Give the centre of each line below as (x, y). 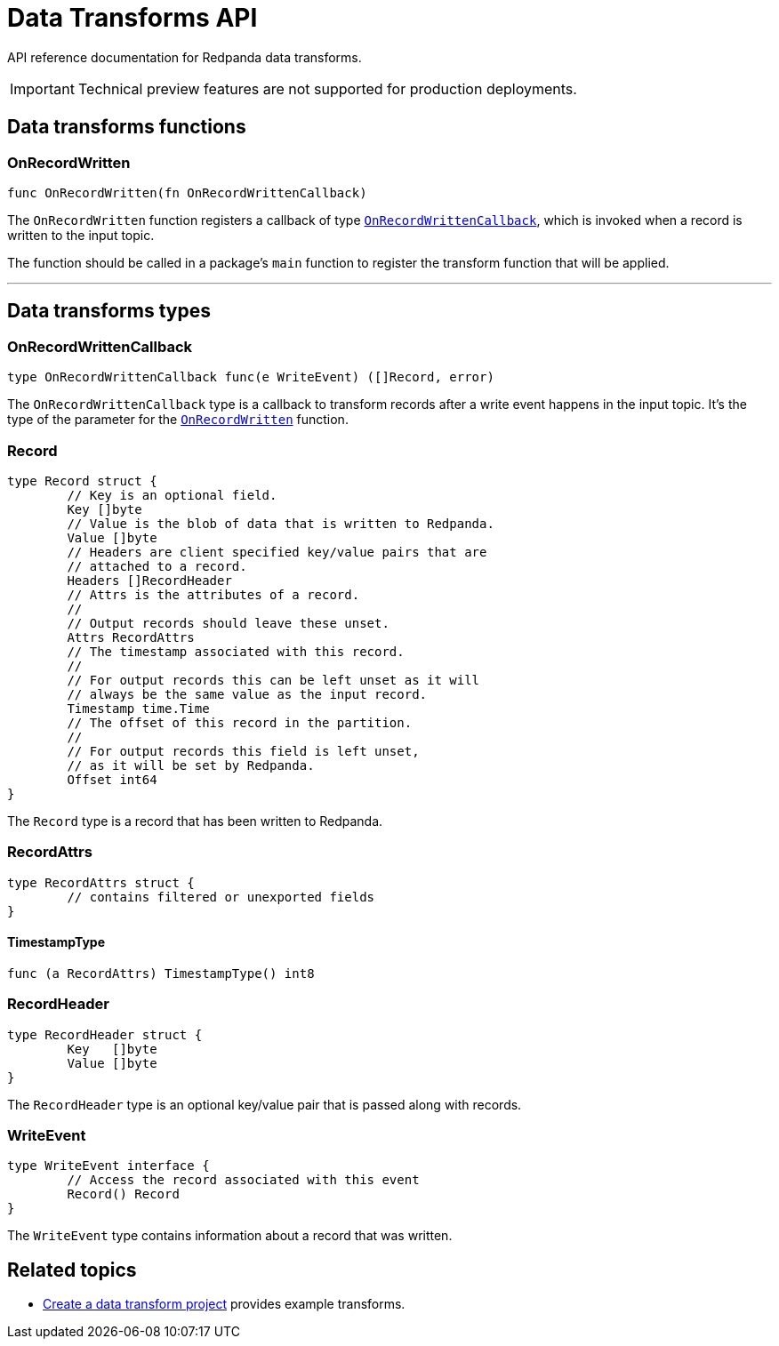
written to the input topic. (81, 235)
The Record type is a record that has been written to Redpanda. (195, 821)
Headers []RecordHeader (149, 580)
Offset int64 (112, 779)
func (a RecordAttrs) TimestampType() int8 (161, 973)
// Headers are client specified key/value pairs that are (277, 552)
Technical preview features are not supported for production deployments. (327, 88)
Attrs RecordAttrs (131, 637)
